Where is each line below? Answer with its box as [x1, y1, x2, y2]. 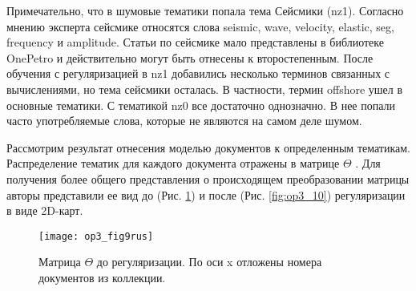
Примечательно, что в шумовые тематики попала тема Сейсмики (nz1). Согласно [6, 2, 404, 18]
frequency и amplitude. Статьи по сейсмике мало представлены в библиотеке [6, 34, 384, 51]
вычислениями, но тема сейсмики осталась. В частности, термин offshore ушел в [6, 80, 403, 97]
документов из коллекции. [38, 269, 166, 285]
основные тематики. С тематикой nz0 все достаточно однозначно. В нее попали [6, 96, 396, 113]
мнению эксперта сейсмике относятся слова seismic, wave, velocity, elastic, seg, [6, 18, 394, 34]
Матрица [38, 253, 81, 270]
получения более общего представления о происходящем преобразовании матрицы [6, 170, 410, 187]
